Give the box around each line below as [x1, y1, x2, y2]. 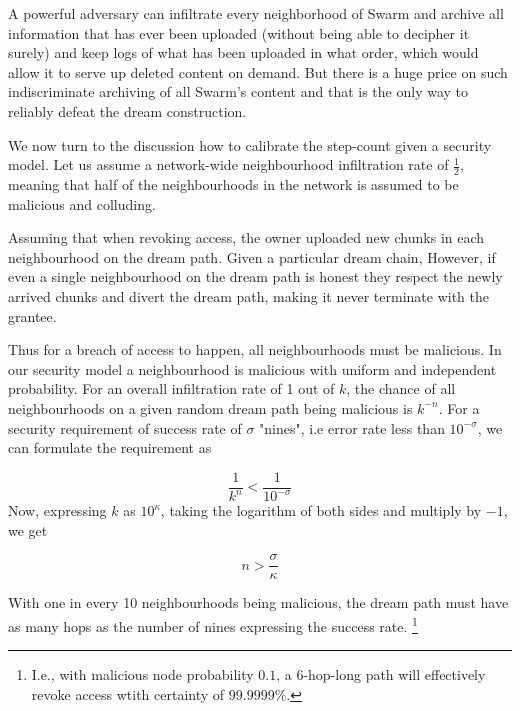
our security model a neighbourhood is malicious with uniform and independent [8, 358, 497, 379]
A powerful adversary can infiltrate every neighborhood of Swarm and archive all [8, 3, 504, 23]
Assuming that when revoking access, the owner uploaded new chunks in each [8, 227, 485, 248]
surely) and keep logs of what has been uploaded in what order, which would [8, 42, 479, 63]
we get [8, 519, 48, 540]
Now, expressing [8, 500, 107, 521]
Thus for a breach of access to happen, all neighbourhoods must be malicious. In [8, 339, 502, 360]
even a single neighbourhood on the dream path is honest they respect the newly [8, 266, 503, 287]
